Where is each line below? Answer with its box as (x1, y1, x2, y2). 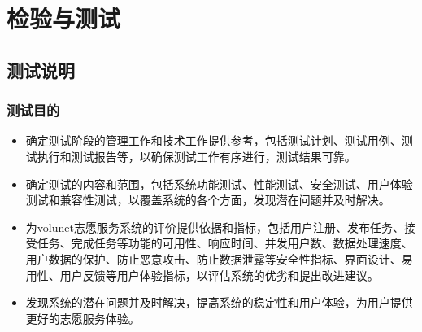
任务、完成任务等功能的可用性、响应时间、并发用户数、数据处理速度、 (37, 234, 413, 251)
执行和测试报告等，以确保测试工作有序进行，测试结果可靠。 (37, 147, 356, 164)
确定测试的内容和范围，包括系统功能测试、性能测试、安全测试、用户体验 (25, 175, 413, 192)
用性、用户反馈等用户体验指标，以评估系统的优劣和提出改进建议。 (25, 266, 379, 283)
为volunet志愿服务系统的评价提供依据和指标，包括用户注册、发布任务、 (25, 218, 404, 235)
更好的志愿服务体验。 (25, 309, 140, 326)
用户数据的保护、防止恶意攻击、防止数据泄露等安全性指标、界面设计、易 (25, 250, 413, 267)
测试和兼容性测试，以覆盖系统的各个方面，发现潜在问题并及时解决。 (25, 191, 390, 208)
